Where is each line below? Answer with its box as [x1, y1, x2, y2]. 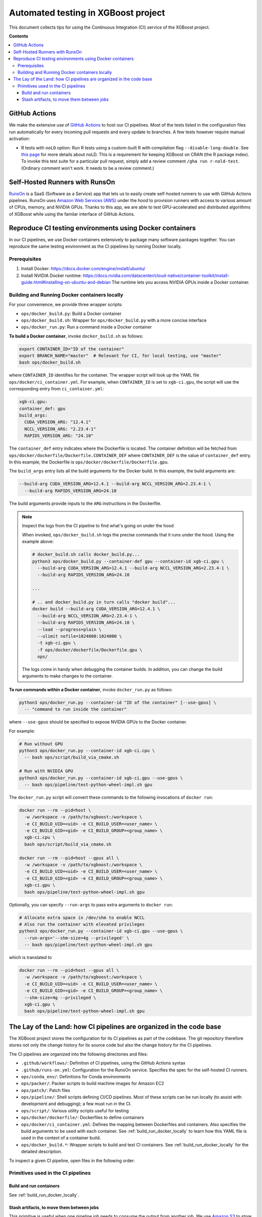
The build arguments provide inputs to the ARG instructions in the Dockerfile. [9, 500, 162, 506]
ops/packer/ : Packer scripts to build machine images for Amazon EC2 [21, 1081, 164, 1087]
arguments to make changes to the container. [22, 673, 113, 679]
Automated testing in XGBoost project [9, 7, 165, 18]
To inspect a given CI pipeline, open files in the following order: [9, 1158, 135, 1163]
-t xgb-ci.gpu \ [37, 640, 76, 646]
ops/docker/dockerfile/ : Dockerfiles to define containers [21, 1115, 144, 1121]
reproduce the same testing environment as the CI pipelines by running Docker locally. [9, 243, 182, 249]
